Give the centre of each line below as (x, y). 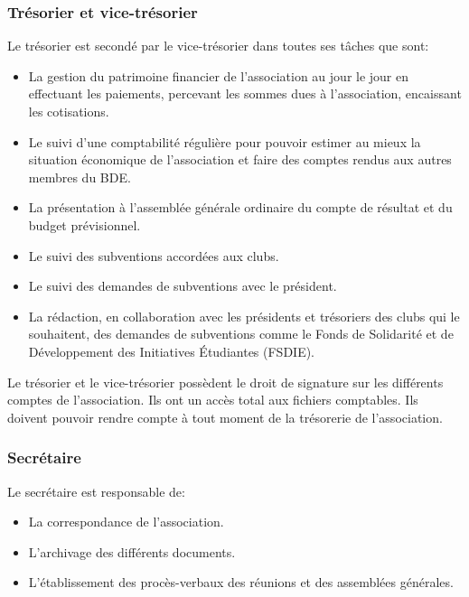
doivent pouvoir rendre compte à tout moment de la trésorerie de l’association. (225, 417)
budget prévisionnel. (84, 224)
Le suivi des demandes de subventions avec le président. (183, 286)
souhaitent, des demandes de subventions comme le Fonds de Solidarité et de (241, 334)
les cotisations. (69, 111)
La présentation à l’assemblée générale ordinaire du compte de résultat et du (240, 207)
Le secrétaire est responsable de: (96, 491)
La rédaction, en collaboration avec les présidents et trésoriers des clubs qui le (244, 316)
